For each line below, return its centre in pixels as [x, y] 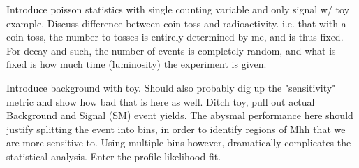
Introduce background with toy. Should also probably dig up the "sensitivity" [171, 87]
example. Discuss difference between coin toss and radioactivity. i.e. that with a [176, 23]
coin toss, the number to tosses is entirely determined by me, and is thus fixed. [175, 37]
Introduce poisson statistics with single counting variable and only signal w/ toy [178, 9]
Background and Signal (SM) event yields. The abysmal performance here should [180, 115]
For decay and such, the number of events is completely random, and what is [171, 50]
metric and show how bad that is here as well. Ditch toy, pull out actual [161, 101]
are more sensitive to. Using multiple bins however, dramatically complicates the [179, 142]
